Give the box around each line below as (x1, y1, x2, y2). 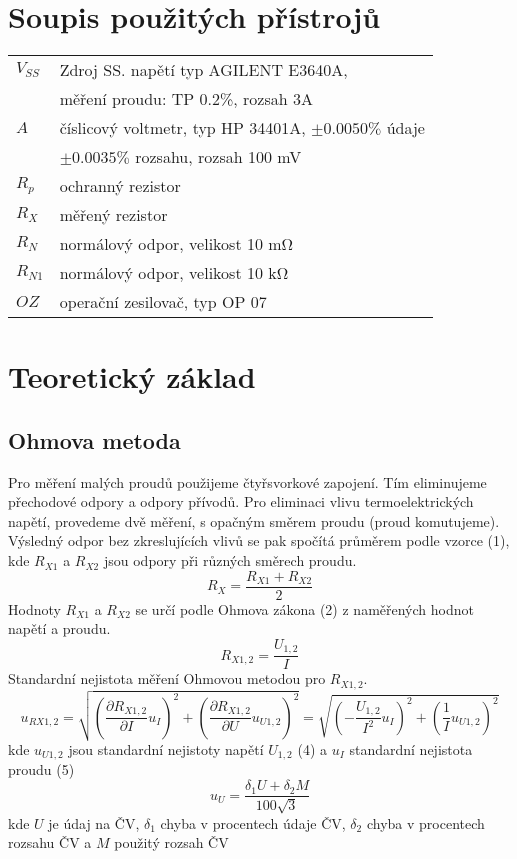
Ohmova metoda (8, 424, 181, 455)
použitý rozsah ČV (114, 832, 229, 853)
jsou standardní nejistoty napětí (68, 739, 264, 760)
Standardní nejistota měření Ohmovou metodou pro (8, 668, 326, 689)
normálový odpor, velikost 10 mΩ (59, 232, 294, 256)
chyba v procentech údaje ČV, (160, 812, 346, 833)
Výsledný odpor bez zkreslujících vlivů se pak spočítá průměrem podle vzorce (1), (8, 530, 510, 551)
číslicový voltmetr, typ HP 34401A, (59, 116, 306, 140)
